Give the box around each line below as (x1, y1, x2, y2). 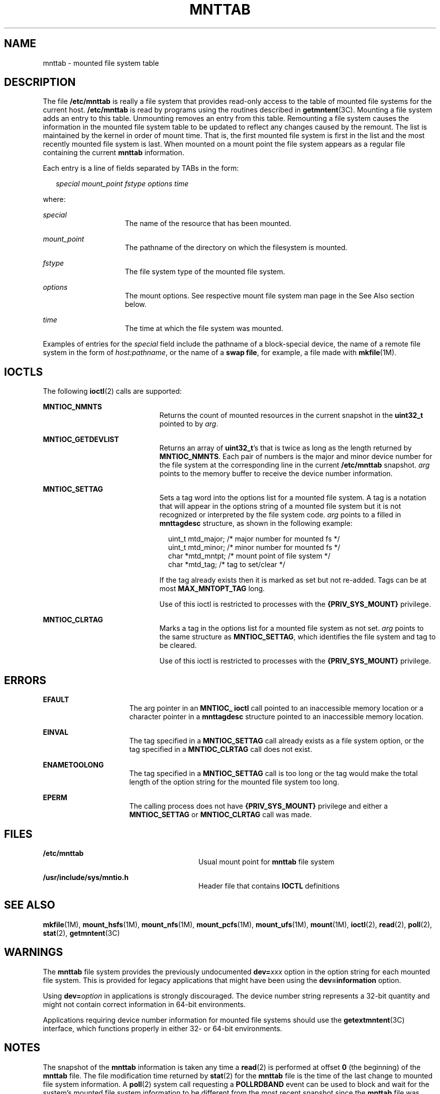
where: (43, 195, 66, 204)
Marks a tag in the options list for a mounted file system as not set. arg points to (159, 624, 424, 633)
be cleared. (159, 641, 197, 650)
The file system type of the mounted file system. (125, 267, 285, 276)
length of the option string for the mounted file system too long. (129, 778, 340, 787)
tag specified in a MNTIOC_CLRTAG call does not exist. (129, 745, 312, 754)
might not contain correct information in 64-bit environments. (43, 1000, 246, 1009)
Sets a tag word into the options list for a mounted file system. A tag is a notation (159, 493, 426, 502)
